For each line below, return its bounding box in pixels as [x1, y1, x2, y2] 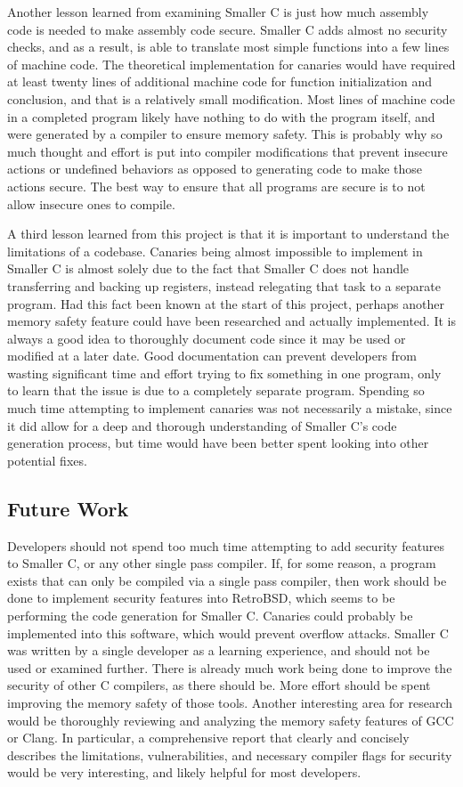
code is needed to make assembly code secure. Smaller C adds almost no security [7, 20, 448, 38]
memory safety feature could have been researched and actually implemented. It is [7, 312, 456, 330]
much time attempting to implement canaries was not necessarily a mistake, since [7, 399, 452, 418]
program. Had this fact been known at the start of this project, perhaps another [7, 294, 444, 312]
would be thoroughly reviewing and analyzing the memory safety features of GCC [7, 710, 454, 729]
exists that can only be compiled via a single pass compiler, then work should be [7, 571, 447, 589]
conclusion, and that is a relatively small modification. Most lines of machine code [7, 89, 455, 108]
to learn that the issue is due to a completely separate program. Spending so [7, 381, 425, 400]
